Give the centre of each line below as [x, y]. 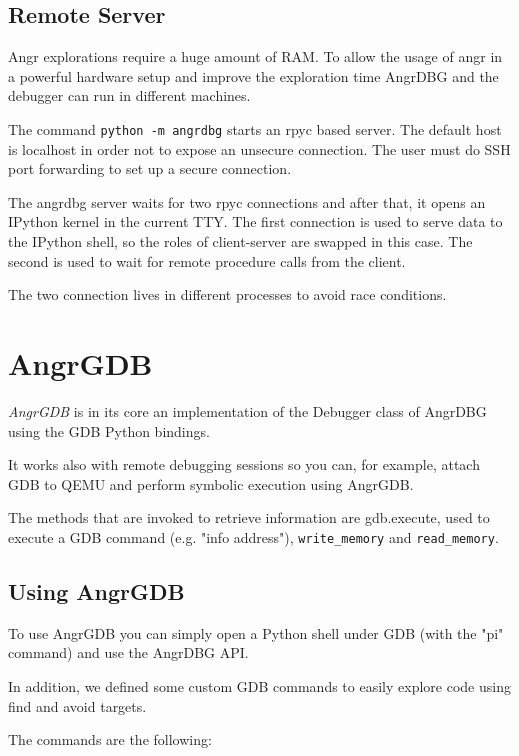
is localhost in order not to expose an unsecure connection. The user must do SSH [259, 148]
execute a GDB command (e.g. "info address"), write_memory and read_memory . [253, 536]
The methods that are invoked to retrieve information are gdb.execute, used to [249, 517]
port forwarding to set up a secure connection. [150, 168]
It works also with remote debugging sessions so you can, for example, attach [244, 464]
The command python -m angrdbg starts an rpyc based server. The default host [255, 128]
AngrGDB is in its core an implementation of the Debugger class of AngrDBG [247, 410]
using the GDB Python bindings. [109, 430]
